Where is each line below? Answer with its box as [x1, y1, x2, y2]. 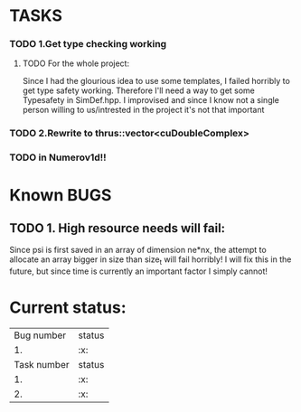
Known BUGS [9, 184, 112, 205]
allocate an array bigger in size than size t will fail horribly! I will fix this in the [9, 254, 292, 267]
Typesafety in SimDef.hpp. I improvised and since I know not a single [22, 95, 280, 106]
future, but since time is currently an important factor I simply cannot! [9, 266, 268, 276]
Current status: [9, 297, 127, 318]
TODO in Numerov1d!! [9, 151, 107, 164]
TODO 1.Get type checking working [9, 38, 167, 51]
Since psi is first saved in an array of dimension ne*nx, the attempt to [9, 245, 267, 256]
